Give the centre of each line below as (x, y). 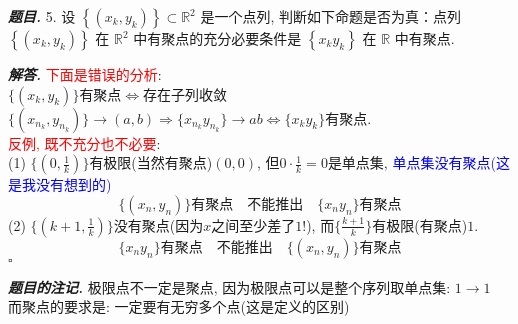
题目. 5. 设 (42, 16)
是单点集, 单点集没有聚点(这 (418, 162)
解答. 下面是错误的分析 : (85, 74)
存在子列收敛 (185, 93)
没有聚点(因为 (158, 224)
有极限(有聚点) (420, 224)
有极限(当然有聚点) (151, 162)
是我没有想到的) (60, 184)
